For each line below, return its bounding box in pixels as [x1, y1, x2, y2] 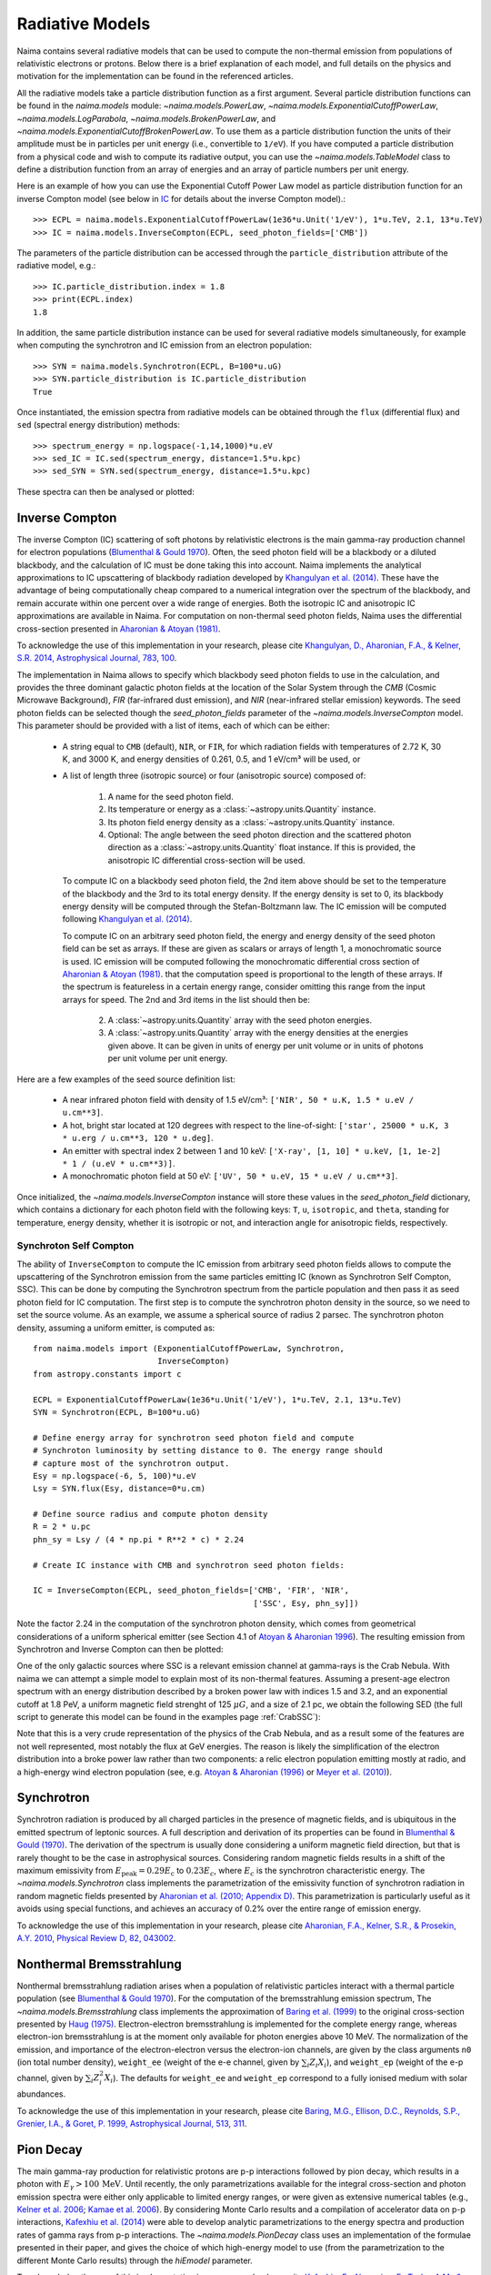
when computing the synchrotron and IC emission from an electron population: [16, 339, 313, 350]
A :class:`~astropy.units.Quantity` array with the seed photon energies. [107, 1015, 373, 1026]
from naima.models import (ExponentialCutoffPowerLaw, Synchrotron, [33, 1343, 345, 1354]
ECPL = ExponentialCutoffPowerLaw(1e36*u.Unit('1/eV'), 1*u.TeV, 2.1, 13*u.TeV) [33, 1394, 403, 1405]
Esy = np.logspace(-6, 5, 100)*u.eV [33, 1471, 196, 1481]
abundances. [16, 2088, 66, 2099]
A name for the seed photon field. [107, 791, 234, 802]
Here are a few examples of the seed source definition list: [16, 1074, 235, 1085]
